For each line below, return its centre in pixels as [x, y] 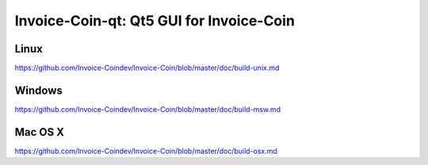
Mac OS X [40, 132]
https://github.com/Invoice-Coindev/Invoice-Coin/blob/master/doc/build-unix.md [147, 68]
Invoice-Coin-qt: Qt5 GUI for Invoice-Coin [155, 21]
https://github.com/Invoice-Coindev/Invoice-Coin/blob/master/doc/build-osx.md [146, 151]
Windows [38, 90]
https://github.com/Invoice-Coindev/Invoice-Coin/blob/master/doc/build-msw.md [148, 109]
